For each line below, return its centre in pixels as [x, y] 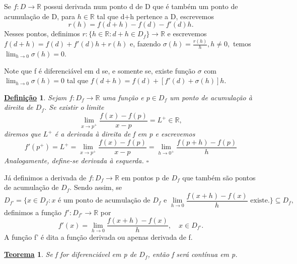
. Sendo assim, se [96, 187]
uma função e [123, 97]
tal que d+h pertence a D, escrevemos [156, 16]
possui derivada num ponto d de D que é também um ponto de [141, 6]
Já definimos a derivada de [45, 177]
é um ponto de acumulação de [104, 201]
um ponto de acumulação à [211, 97]
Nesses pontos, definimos [42, 34]
